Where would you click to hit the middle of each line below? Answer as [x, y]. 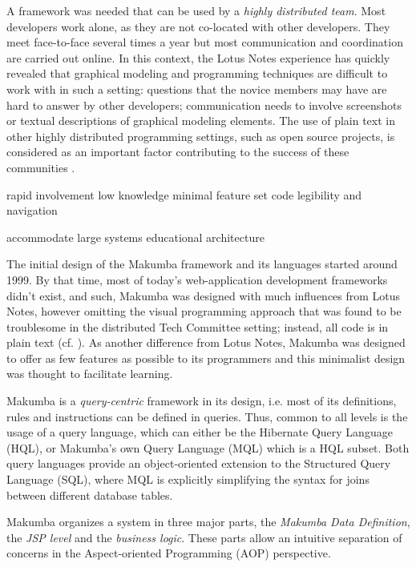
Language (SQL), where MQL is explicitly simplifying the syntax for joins [188, 479]
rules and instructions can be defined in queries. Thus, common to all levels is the [207, 416]
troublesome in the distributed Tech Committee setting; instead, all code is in [198, 326]
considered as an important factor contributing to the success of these [178, 152]
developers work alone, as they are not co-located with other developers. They [198, 26]
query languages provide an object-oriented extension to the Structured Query [199, 463]
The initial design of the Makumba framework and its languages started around [202, 264]
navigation [32, 210]
